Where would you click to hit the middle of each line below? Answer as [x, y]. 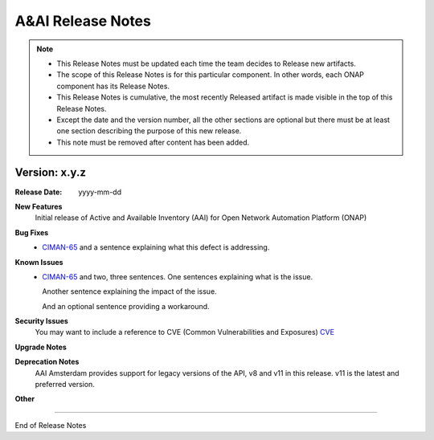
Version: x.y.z [50, 173]
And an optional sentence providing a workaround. [126, 306]
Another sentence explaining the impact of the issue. [129, 291]
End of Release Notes [51, 425]
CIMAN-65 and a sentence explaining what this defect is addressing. [156, 247]
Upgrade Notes [41, 347]
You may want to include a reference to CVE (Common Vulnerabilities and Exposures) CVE [185, 332]
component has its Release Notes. [113, 86]
